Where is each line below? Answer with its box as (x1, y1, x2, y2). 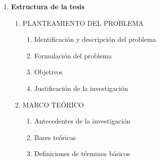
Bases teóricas (34, 132, 76, 142)
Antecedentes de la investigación (34, 116, 131, 126)
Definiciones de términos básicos (34, 148, 130, 159)
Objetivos (34, 67, 63, 77)
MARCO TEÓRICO (22, 99, 84, 109)
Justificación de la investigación (34, 83, 128, 93)
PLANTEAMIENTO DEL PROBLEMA (22, 18, 144, 28)
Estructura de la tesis (11, 1, 85, 11)
